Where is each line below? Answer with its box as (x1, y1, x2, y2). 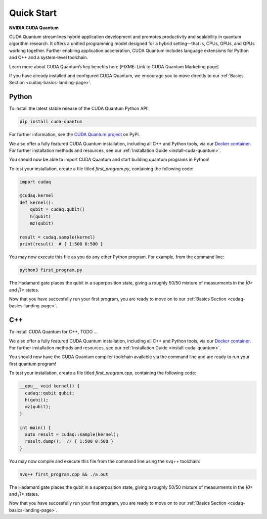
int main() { (19, 425, 51, 430)
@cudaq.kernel (19, 193, 54, 198)
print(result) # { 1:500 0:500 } (19, 241, 103, 247)
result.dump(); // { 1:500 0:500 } (25, 438, 114, 444)
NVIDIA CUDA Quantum (9, 25, 59, 31)
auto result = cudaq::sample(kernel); (25, 431, 119, 437)
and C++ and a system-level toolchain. (9, 54, 89, 60)
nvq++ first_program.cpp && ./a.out (19, 472, 109, 477)
